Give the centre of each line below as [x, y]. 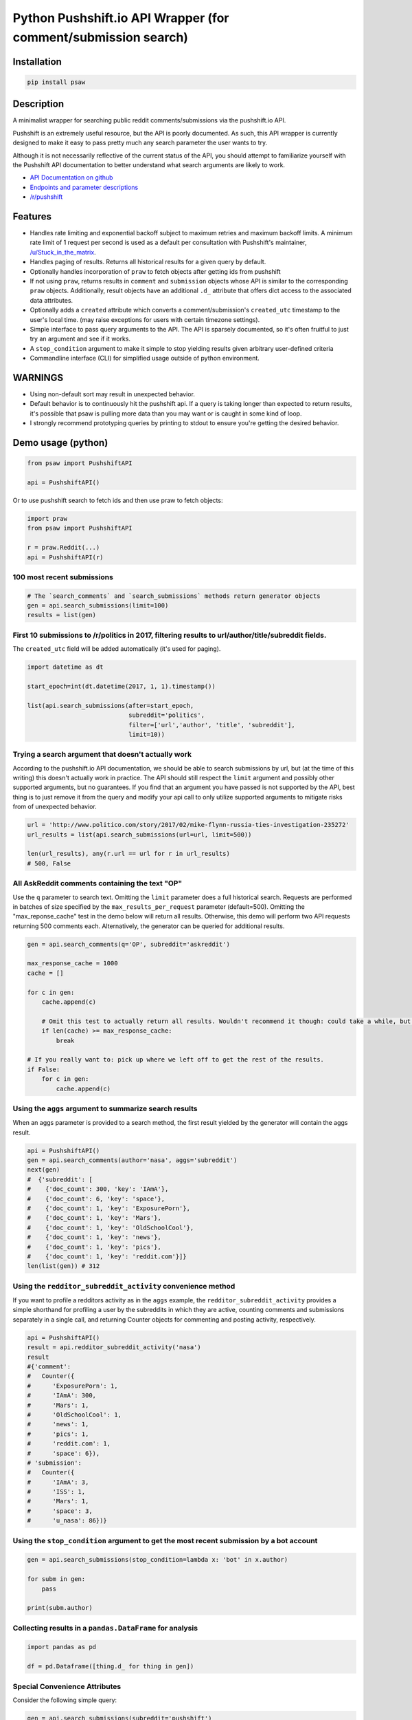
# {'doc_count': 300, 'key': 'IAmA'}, [98, 1189]
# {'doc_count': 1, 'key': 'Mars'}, [94, 1218]
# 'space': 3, [60, 1511]
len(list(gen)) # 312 [64, 1266]
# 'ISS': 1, [56, 1492]
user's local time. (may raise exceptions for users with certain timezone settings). [145, 319]
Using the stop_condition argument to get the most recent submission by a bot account [165, 1540]
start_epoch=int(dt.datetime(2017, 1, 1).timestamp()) [121, 686]
